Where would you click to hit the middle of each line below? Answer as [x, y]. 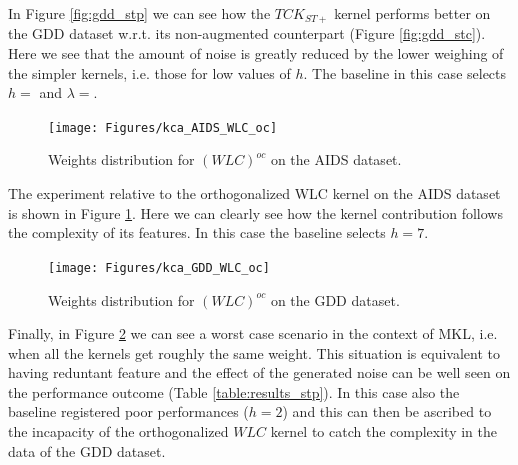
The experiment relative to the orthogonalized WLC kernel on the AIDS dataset [254, 193]
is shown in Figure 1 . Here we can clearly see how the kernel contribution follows [255, 212]
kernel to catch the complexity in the [384, 431]
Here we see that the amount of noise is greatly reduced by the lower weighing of [256, 53]
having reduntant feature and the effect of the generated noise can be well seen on [259, 372]
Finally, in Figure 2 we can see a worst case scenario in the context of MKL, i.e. [253, 333]
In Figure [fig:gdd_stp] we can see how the [139, 13]
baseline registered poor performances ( [128, 411]
